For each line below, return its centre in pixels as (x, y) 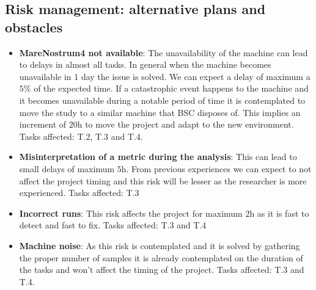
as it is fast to (283, 213)
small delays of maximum (67, 168)
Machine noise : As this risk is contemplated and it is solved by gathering (160, 245)
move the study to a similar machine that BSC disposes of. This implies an (160, 112)
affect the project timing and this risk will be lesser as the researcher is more (163, 180)
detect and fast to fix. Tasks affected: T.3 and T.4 (113, 225)
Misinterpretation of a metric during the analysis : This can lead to (158, 157)
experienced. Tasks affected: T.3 (79, 193)
